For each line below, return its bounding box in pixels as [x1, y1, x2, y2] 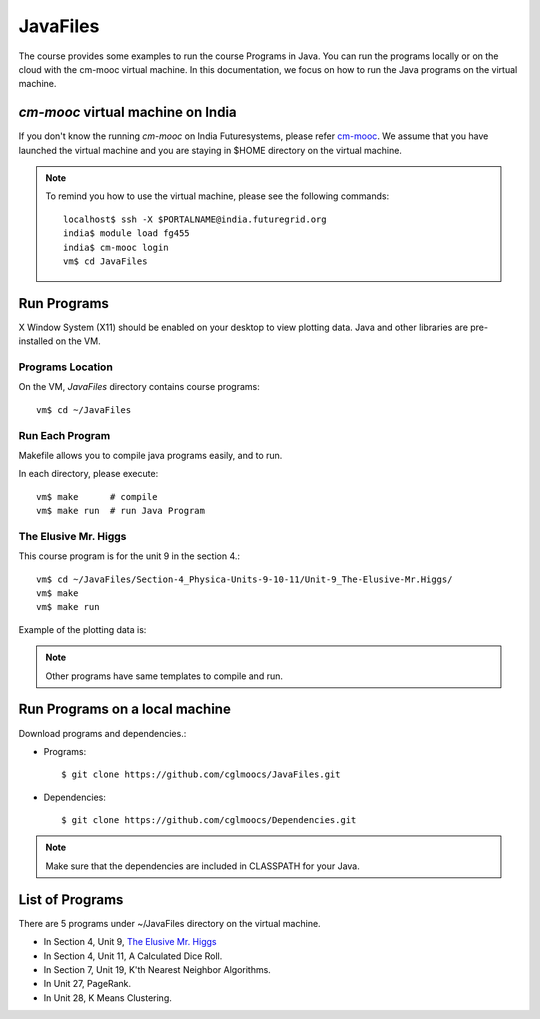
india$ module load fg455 [63, 228, 190, 239]
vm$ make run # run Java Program [36, 505, 205, 517]
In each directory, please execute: [18, 468, 159, 480]
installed [18, 335, 54, 347]
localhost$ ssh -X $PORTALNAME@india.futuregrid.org [63, 213, 327, 225]
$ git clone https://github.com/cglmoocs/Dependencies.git [61, 815, 357, 826]
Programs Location [18, 360, 114, 374]
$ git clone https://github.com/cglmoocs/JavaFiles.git [61, 769, 341, 780]
